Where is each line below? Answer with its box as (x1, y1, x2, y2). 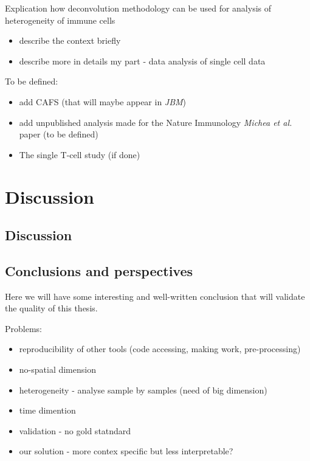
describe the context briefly (19, 34, 121, 47)
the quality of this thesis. (5, 302, 98, 314)
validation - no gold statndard (19, 424, 131, 437)
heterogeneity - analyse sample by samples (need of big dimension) (19, 383, 267, 396)
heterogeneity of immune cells (5, 13, 115, 26)
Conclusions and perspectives (5, 261, 193, 280)
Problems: (5, 322, 42, 334)
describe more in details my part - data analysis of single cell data (19, 54, 266, 67)
